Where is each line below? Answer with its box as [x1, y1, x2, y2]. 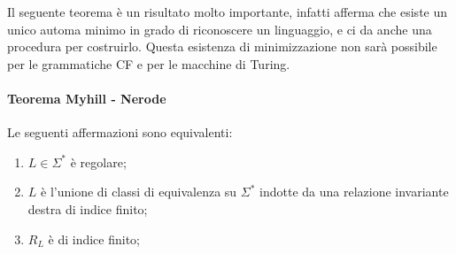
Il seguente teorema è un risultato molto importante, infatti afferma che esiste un [7, 3, 448, 20]
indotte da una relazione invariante [259, 182, 449, 201]
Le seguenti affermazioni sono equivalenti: [7, 123, 233, 142]
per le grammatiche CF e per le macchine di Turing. [7, 54, 290, 73]
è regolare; [70, 152, 127, 171]
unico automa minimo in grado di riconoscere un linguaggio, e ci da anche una [7, 19, 432, 38]
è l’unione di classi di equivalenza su [41, 182, 237, 201]
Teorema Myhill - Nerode [7, 89, 166, 107]
